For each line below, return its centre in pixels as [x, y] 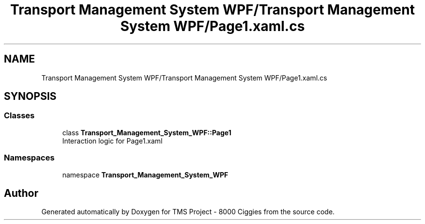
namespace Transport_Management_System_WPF [145, 175]
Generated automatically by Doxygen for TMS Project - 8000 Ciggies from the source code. [188, 212]
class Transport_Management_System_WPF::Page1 [147, 132]
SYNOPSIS [30, 96]
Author [21, 193]
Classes [19, 116]
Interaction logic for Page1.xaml [112, 141]
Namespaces [29, 158]
